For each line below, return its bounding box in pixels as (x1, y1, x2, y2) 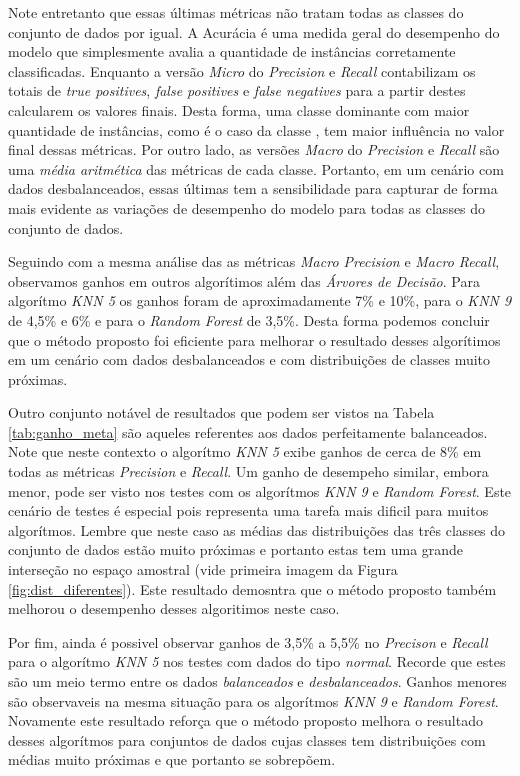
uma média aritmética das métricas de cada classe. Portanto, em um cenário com (8, 158, 504, 179)
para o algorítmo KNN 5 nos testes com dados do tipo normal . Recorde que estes (8, 651, 506, 672)
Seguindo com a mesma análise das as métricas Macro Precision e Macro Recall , (8, 251, 500, 272)
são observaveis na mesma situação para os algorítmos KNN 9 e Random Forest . (8, 690, 499, 711)
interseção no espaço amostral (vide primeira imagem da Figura (8, 559, 398, 580)
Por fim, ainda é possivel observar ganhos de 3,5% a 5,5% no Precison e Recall (8, 631, 488, 652)
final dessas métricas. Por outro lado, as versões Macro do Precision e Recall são (8, 139, 500, 160)
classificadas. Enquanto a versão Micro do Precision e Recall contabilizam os (8, 60, 476, 81)
